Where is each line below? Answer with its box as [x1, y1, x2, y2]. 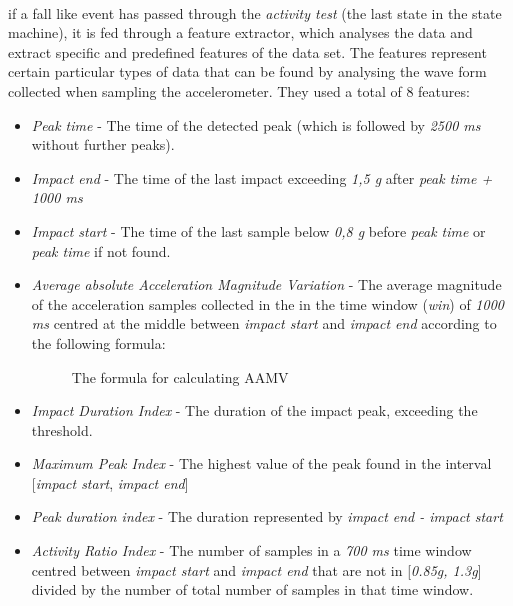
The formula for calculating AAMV [71, 366, 289, 387]
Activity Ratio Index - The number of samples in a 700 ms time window [31, 540, 472, 561]
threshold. [31, 419, 93, 440]
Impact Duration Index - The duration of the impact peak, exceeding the [31, 400, 478, 421]
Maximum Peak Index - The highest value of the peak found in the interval [31, 453, 492, 474]
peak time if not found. [31, 240, 171, 261]
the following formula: [31, 332, 166, 353]
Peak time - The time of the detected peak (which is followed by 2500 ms [31, 114, 481, 135]
